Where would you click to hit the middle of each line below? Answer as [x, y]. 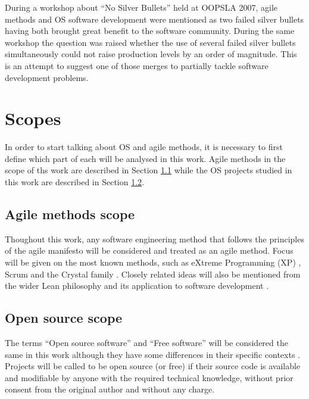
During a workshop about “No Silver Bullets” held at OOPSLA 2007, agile [141, 7]
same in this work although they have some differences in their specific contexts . [152, 354]
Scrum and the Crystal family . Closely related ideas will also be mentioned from [153, 274]
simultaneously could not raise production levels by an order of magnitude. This [151, 54]
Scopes [33, 118]
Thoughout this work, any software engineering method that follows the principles [154, 239]
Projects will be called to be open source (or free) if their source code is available [153, 366]
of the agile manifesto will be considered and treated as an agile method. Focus [149, 250]
